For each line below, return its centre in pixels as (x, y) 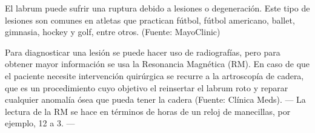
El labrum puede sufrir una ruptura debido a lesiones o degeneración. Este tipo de (157, 8)
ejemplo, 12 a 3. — (40, 123)
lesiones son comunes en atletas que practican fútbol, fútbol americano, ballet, (150, 20)
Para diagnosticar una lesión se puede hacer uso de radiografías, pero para (143, 52)
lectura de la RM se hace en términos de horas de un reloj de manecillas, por (148, 111)
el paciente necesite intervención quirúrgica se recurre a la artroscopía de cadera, (154, 75)
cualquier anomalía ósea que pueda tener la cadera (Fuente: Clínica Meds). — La (155, 99)
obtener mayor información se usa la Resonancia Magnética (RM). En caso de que (157, 64)
